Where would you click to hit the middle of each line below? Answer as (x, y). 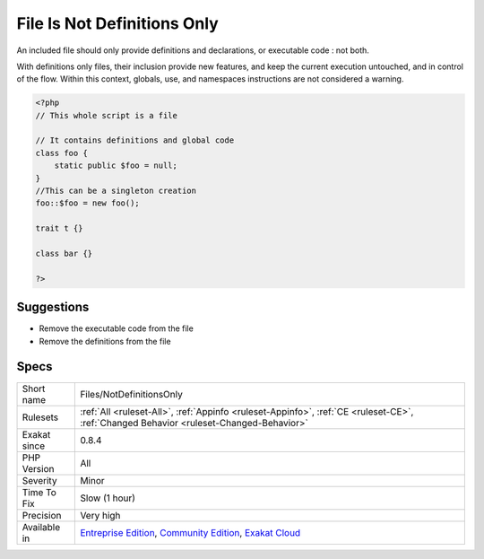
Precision (42, 515)
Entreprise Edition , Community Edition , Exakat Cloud (190, 532)
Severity (39, 480)
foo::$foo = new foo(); (88, 203)
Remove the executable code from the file (117, 328)
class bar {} (64, 253)
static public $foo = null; (116, 166)
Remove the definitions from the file (105, 341)
